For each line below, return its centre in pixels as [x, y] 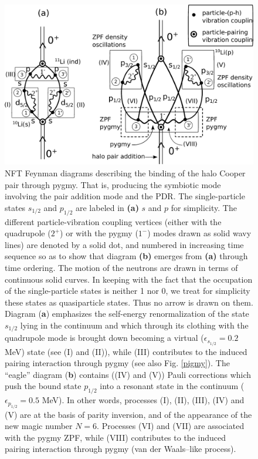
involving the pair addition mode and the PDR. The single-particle [125, 196]
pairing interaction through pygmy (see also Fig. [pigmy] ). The [117, 363]
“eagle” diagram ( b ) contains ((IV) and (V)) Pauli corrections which [128, 374]
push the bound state [43, 386]
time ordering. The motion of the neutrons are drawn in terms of [121, 267]
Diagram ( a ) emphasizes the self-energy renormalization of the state [127, 314]
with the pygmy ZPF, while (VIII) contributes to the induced [115, 437]
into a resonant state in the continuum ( [172, 386]
